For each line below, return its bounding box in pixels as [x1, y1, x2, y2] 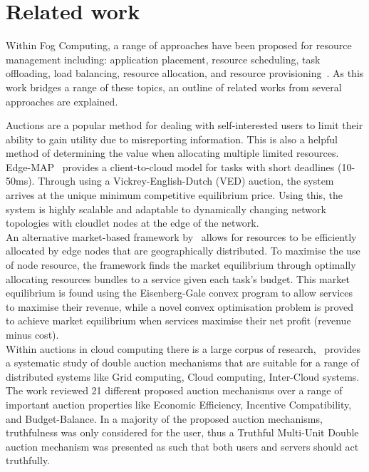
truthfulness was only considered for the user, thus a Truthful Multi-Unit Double [6, 425, 359, 440]
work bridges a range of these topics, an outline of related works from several [6, 79, 342, 94]
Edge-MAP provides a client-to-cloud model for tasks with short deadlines [6, 159, 335, 174]
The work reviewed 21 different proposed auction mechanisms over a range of [6, 383, 343, 398]
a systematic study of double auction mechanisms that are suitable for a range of [6, 355, 360, 370]
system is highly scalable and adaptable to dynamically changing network [6, 201, 326, 216]
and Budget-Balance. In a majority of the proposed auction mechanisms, [6, 411, 323, 426]
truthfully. [6, 453, 50, 468]
